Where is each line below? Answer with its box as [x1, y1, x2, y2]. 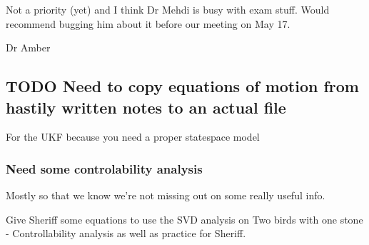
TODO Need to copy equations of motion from [6, 75, 359, 97]
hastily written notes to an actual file [6, 96, 286, 118]
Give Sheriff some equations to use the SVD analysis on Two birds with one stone [6, 211, 363, 226]
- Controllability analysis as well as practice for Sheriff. [6, 226, 246, 241]
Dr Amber [6, 40, 51, 55]
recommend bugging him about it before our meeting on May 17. [6, 16, 290, 31]
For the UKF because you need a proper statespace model [6, 129, 260, 144]
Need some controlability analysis [6, 159, 203, 177]
